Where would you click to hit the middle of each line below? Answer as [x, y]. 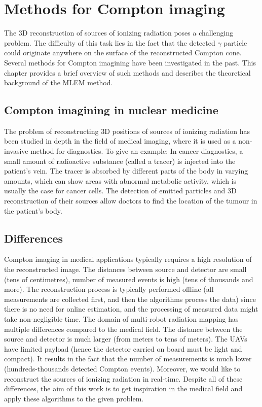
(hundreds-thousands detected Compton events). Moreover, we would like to [122, 368]
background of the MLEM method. [59, 82]
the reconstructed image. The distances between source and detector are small [125, 269]
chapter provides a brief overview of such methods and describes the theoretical [127, 72]
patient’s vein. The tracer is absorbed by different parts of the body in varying [126, 171]
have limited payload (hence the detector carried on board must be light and [123, 348]
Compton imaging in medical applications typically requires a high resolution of [128, 259]
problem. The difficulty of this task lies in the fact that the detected [110, 42]
